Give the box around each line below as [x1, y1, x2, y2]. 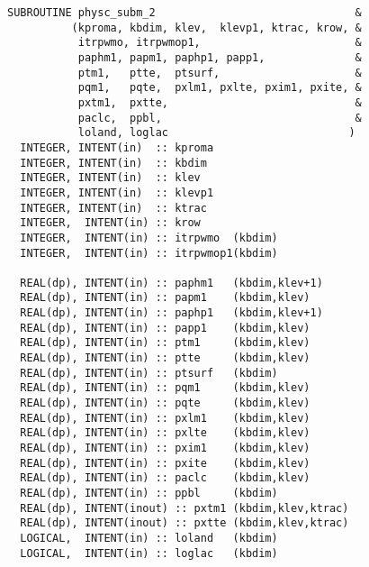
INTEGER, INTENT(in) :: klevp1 [20, 186, 214, 199]
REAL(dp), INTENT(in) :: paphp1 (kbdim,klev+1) [20, 306, 323, 320]
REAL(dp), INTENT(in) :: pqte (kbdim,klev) [20, 397, 310, 410]
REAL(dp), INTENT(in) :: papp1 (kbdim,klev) [20, 321, 310, 334]
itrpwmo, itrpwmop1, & [77, 36, 362, 50]
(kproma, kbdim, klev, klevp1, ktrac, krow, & [71, 21, 362, 34]
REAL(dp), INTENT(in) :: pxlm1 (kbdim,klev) [20, 411, 310, 425]
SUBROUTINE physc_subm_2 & [7, 6, 362, 19]
